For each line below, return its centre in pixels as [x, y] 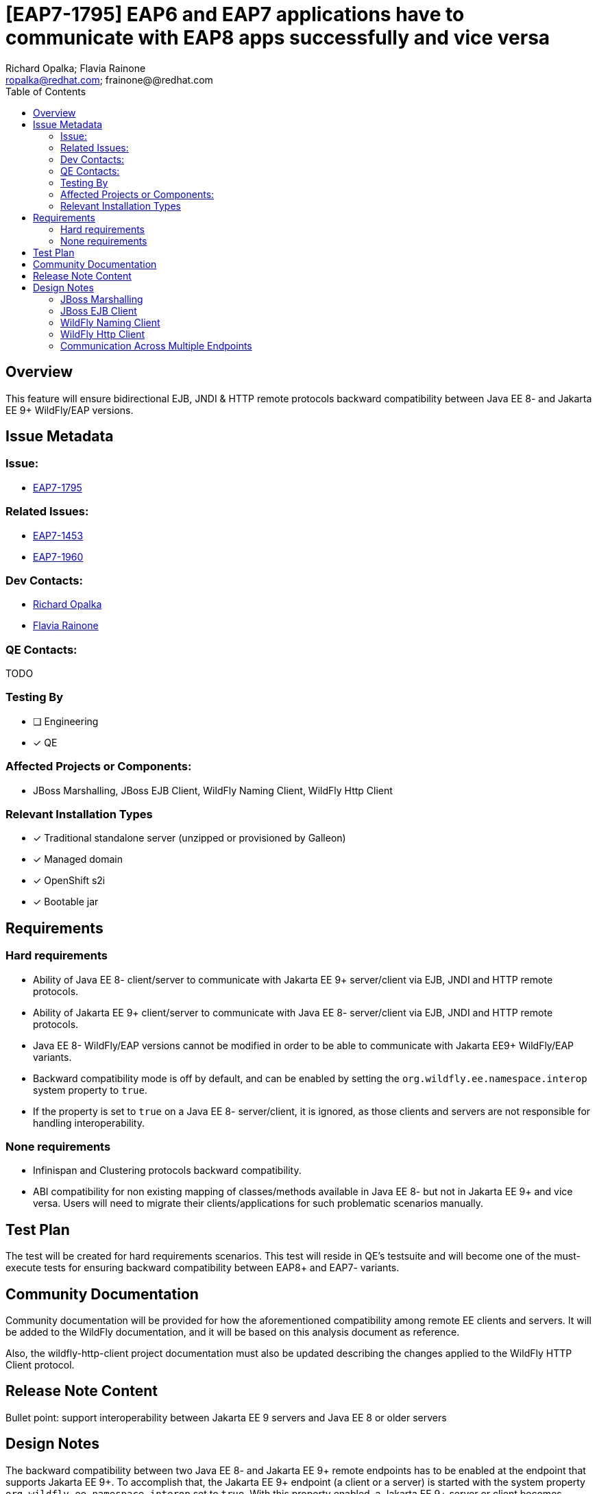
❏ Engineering [66, 721]
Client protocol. [40, 1364]
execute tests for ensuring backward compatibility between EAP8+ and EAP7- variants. [203, 1268]
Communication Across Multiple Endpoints [156, 345]
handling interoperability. [89, 1123]
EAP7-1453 [58, 535]
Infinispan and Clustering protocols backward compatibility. [167, 1171]
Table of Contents [46, 91]
